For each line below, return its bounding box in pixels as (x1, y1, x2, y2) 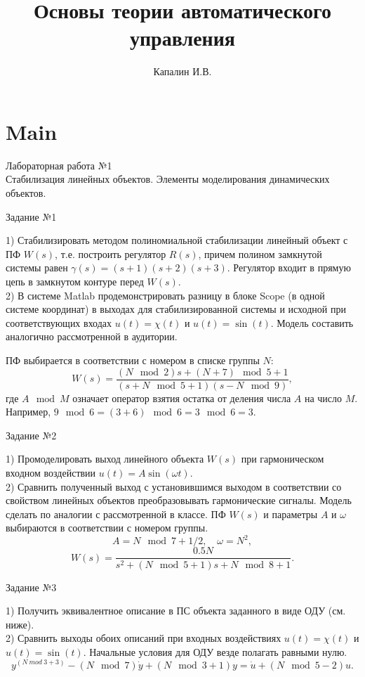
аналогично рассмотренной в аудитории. (6, 329, 178, 344)
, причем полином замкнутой (198, 246, 322, 261)
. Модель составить (270, 315, 354, 330)
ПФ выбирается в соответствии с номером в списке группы (6, 352, 260, 367)
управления (129, 23, 235, 52)
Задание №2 (6, 427, 57, 442)
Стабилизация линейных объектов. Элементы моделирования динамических (6, 172, 330, 186)
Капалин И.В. (153, 64, 212, 79)
